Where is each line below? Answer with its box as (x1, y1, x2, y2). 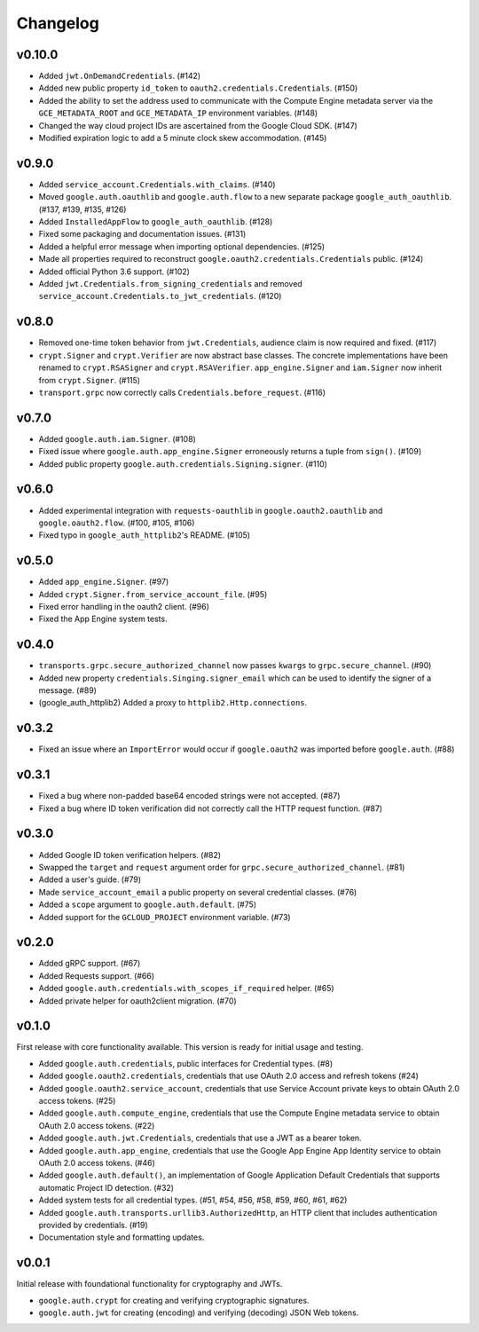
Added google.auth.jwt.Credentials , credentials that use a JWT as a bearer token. (38, 1132, 363, 1144)
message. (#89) (38, 685, 98, 696)
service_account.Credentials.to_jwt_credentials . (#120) (38, 291, 282, 302)
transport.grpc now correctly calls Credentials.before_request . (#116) (38, 387, 326, 398)
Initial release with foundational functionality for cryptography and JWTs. (16, 1279, 283, 1289)
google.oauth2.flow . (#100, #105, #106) (38, 517, 195, 528)
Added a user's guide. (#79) (38, 874, 142, 885)
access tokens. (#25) (38, 1096, 116, 1107)
